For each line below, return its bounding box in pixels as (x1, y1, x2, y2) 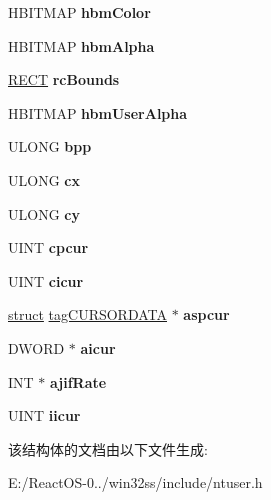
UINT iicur (8, 405, 81, 426)
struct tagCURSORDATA (8, 304, 168, 325)
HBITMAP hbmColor (8, 2, 151, 22)
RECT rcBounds (8, 69, 120, 90)
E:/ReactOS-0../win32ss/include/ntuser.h (8, 472, 263, 493)
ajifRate (50, 371, 107, 392)
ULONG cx (8, 169, 80, 190)
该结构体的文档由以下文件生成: (8, 438, 208, 459)
